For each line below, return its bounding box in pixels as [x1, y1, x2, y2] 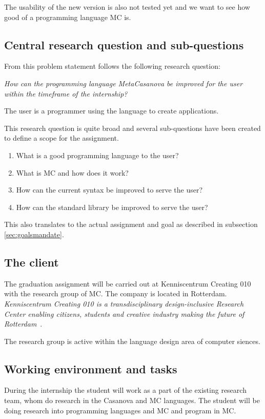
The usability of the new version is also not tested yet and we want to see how [4, 2, 250, 12]
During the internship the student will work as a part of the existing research [4, 385, 247, 395]
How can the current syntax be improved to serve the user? [16, 184, 203, 195]
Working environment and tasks [4, 360, 177, 376]
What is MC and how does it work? [16, 167, 129, 178]
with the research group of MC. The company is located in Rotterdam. [4, 288, 227, 299]
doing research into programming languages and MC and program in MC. [4, 405, 236, 415]
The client [4, 254, 59, 270]
